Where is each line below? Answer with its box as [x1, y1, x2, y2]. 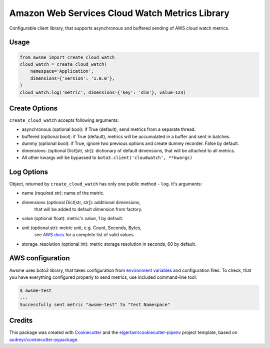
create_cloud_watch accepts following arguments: [9, 117, 119, 123]
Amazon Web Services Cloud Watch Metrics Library [9, 8, 230, 19]
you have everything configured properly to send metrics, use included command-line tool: [9, 274, 197, 280]
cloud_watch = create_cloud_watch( [19, 61, 107, 67]
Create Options [9, 104, 57, 112]
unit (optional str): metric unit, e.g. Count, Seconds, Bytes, [21, 225, 142, 231]
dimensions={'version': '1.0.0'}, [30, 75, 115, 81]
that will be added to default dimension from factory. [34, 206, 142, 213]
